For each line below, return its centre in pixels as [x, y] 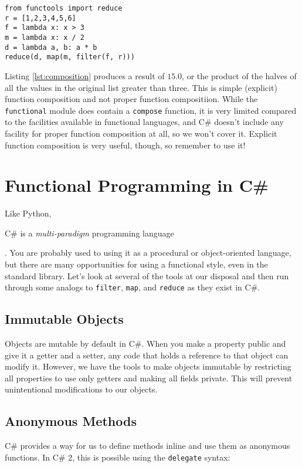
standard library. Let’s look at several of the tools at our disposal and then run [147, 275]
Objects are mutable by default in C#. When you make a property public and [145, 344]
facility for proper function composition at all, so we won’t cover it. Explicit [141, 133]
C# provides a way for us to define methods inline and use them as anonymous [147, 446]
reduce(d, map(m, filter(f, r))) [70, 57]
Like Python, [28, 213]
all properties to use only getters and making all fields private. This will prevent [149, 378]
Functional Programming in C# [137, 185]
